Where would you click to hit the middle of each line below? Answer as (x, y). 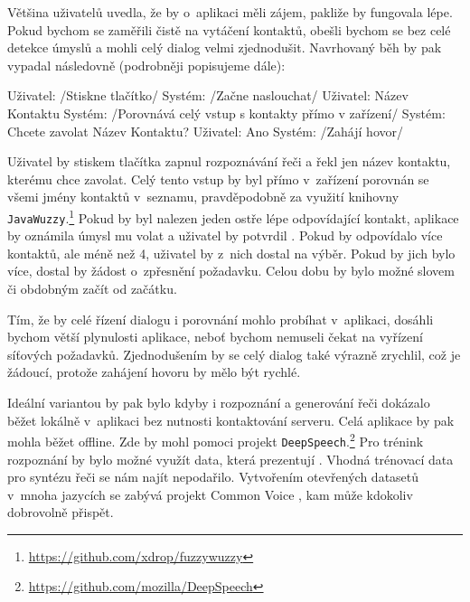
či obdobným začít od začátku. (92, 289)
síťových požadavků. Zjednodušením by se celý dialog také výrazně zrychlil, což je (234, 354)
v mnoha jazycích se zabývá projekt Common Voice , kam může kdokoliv (210, 494)
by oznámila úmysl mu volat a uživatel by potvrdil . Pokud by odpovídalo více (225, 235)
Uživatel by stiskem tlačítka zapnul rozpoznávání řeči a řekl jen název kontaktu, (229, 161)
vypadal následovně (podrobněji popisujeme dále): (146, 65)
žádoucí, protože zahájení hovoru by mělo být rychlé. (154, 372)
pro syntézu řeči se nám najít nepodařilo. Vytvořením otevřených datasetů (213, 477)
